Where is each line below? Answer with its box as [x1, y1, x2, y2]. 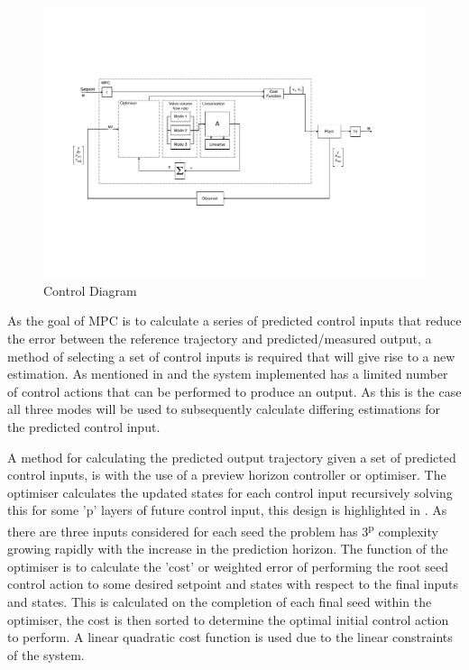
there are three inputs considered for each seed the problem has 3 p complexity [7, 519, 438, 540]
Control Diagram [43, 280, 137, 299]
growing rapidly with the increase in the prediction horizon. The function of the [7, 539, 448, 558]
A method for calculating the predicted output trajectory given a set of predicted [7, 447, 456, 466]
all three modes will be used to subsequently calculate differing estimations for [7, 399, 441, 418]
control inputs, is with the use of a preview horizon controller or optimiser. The [7, 465, 446, 484]
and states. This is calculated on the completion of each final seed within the [7, 592, 432, 610]
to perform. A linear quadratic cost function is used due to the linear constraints [7, 628, 453, 647]
